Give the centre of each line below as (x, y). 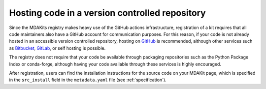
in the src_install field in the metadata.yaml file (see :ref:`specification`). (88, 80)
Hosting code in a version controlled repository (108, 13)
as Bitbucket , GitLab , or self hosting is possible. (57, 48)
